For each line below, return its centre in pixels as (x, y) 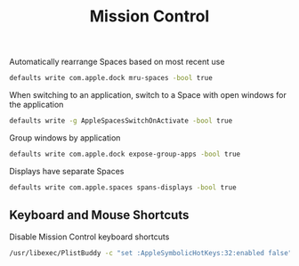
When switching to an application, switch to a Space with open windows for (148, 95)
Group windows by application (65, 137)
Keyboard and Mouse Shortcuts (99, 215)
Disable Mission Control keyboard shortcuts (89, 237)
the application (36, 105)
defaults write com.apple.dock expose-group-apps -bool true (125, 154)
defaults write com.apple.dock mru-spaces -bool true (111, 78)
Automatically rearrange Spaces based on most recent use (117, 62)
